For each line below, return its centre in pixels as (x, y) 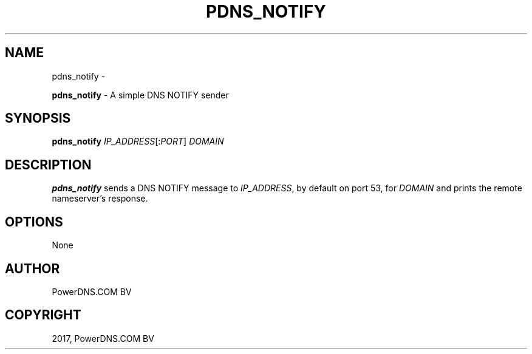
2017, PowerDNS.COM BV (103, 338)
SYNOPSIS (38, 118)
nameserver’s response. (100, 199)
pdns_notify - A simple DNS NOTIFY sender (140, 95)
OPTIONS (34, 222)
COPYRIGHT (43, 315)
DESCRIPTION (48, 165)
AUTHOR (32, 268)
